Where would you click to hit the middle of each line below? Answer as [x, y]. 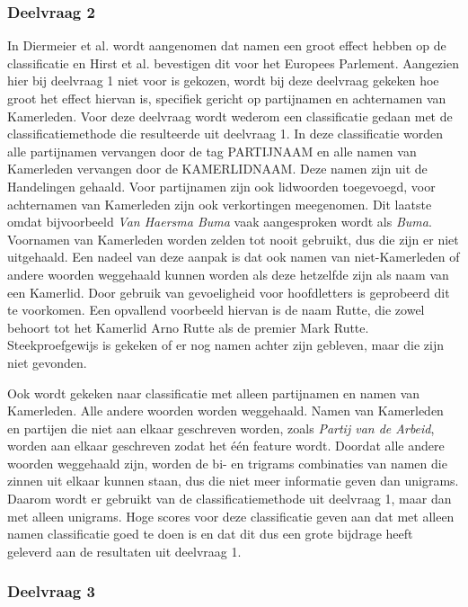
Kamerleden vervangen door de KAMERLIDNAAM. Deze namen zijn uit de [217, 169]
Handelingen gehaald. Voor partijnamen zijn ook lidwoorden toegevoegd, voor [221, 186]
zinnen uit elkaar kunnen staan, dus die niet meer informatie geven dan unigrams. [233, 481]
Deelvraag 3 [51, 591]
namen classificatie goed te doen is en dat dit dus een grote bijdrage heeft [210, 534]
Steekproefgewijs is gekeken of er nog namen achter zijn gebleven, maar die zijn [225, 345]
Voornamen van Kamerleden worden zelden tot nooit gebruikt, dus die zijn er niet [233, 239]
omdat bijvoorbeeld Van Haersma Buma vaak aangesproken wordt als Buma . [220, 222]
